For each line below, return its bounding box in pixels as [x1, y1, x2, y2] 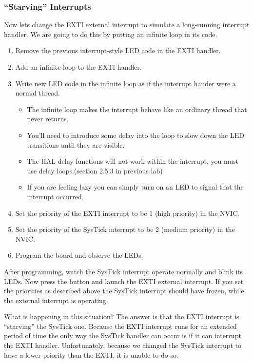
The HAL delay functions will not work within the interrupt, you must [27, 156, 238, 166]
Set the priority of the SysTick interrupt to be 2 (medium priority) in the [15, 224, 235, 234]
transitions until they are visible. [27, 139, 125, 150]
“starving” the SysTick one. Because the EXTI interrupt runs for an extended [4, 321, 237, 331]
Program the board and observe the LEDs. [15, 250, 143, 260]
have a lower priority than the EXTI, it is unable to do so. [4, 349, 178, 360]
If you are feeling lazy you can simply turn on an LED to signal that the [27, 182, 244, 192]
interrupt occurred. [27, 191, 84, 201]
